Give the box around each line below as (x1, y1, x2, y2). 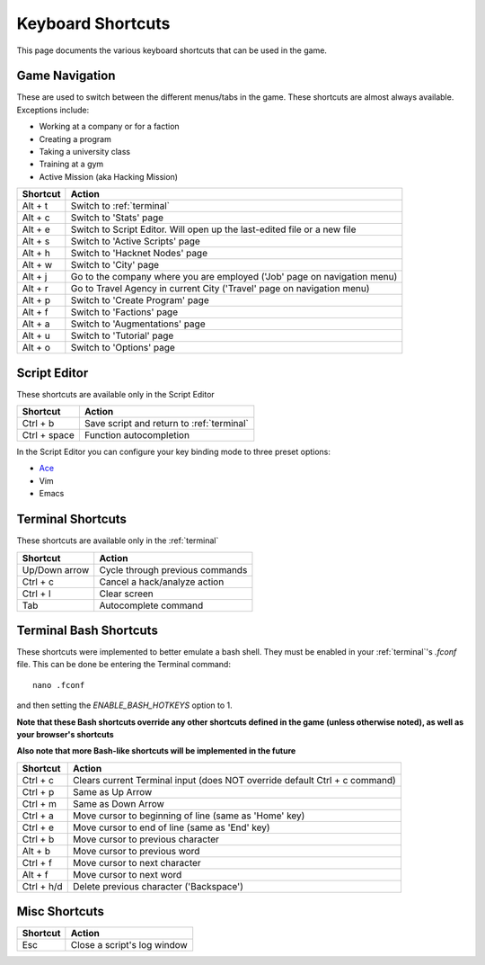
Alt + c (22, 211, 50, 224)
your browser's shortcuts (16, 729, 114, 740)
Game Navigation (16, 68, 116, 84)
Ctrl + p (22, 785, 55, 798)
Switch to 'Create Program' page (70, 294, 210, 307)
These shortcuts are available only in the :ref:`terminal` (16, 535, 219, 546)
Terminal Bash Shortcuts (16, 622, 159, 638)
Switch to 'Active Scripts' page (70, 235, 201, 247)
